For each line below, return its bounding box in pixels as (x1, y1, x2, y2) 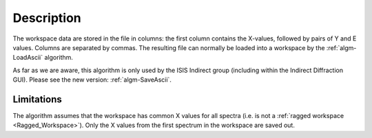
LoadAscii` (12, 54, 43, 62)
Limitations (12, 93, 62, 105)
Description (12, 10, 82, 25)
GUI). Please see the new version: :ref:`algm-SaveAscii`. (12, 76, 172, 84)
